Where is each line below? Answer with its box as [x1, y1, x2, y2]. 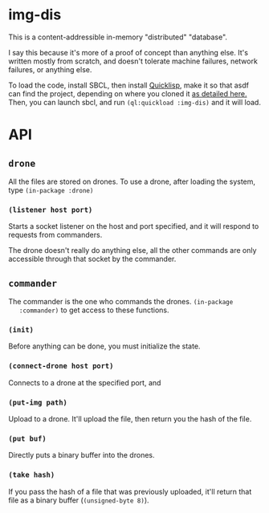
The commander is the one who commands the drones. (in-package [8, 297, 234, 307]
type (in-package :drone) [8, 185, 94, 194]
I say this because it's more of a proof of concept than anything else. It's [8, 47, 249, 57]
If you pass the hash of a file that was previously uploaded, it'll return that [8, 487, 252, 496]
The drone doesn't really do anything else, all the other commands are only [8, 246, 257, 255]
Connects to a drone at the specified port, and [8, 377, 161, 387]
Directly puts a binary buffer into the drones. [8, 450, 155, 460]
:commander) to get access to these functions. [18, 305, 170, 315]
